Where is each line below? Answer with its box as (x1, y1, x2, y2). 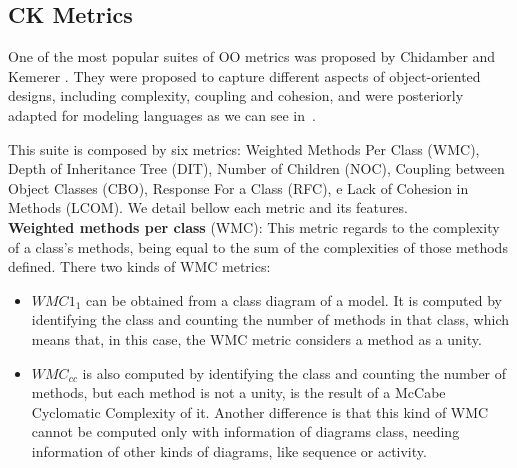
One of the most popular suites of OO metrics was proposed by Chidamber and (8, 46, 496, 67)
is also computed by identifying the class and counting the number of (82, 362, 507, 383)
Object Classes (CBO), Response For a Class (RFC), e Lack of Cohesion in (8, 177, 469, 198)
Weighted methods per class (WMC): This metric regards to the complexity (8, 216, 500, 237)
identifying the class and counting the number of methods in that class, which (31, 309, 510, 330)
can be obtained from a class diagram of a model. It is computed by (85, 289, 502, 310)
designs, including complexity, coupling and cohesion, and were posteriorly (8, 85, 464, 106)
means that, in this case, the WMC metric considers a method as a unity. (31, 328, 482, 349)
